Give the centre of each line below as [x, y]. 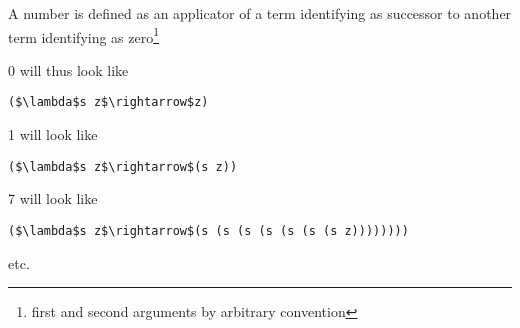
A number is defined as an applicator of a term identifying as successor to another [260, 13]
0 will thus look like [68, 69]
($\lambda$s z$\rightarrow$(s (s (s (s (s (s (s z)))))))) [208, 230]
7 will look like [53, 198]
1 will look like [53, 134]
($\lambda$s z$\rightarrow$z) [108, 102]
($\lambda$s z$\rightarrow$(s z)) [123, 166]
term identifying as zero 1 [84, 35]
